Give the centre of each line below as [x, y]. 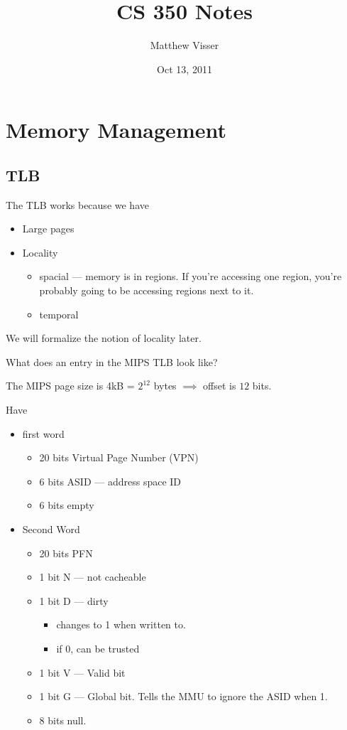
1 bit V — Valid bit [82, 672]
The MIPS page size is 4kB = [70, 386]
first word [43, 433]
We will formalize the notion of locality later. [104, 338]
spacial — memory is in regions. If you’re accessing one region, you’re [191, 276]
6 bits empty [67, 505]
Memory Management [116, 130]
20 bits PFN [66, 553]
